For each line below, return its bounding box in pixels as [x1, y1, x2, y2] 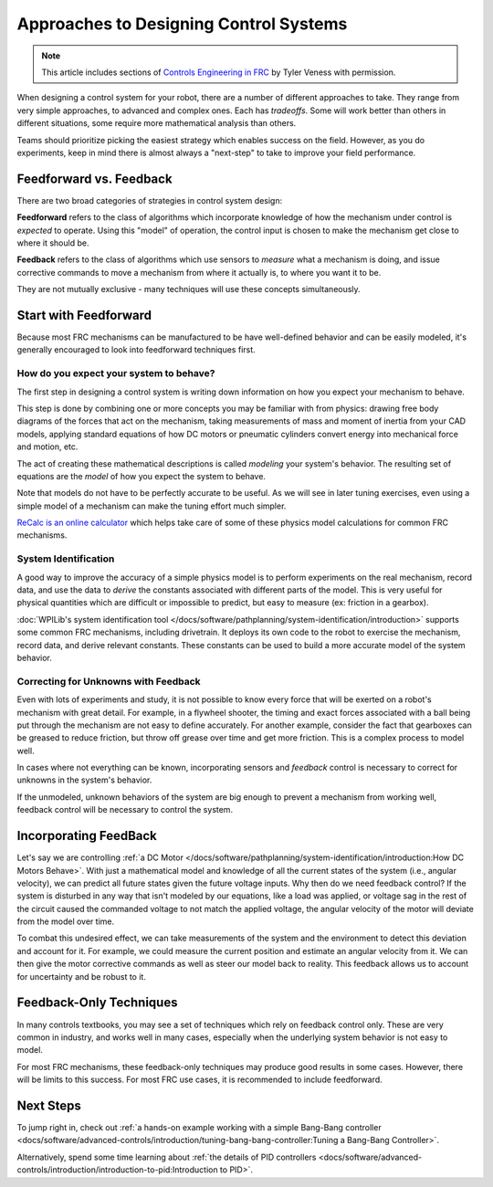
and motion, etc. [16, 441, 79, 452]
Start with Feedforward [16, 307, 152, 323]
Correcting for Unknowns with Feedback [16, 675, 201, 688]
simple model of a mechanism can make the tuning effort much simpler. [16, 500, 287, 511]
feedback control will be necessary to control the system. [16, 804, 233, 815]
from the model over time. [16, 916, 115, 927]
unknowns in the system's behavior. [16, 774, 152, 785]
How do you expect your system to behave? [16, 367, 215, 380]
